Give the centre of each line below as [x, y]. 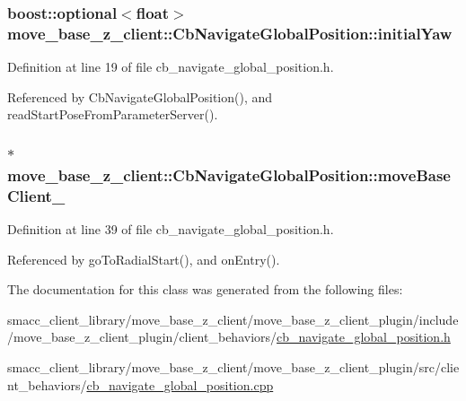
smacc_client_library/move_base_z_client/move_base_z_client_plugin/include [233, 319]
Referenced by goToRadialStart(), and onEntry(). [144, 259]
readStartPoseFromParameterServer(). [113, 114]
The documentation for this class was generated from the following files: [205, 289]
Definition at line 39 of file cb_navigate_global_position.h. [171, 228]
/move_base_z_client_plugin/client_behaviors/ [142, 337]
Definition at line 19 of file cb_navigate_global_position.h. [171, 67]
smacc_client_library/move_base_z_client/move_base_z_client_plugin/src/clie [233, 366]
